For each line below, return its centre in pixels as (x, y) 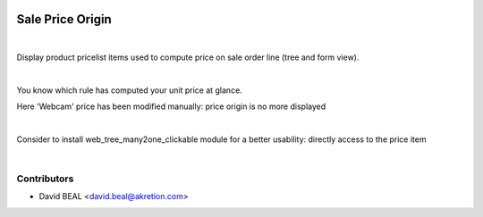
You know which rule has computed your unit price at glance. (130, 90)
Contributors (45, 179)
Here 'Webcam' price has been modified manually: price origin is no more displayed (171, 106)
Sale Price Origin (64, 19)
